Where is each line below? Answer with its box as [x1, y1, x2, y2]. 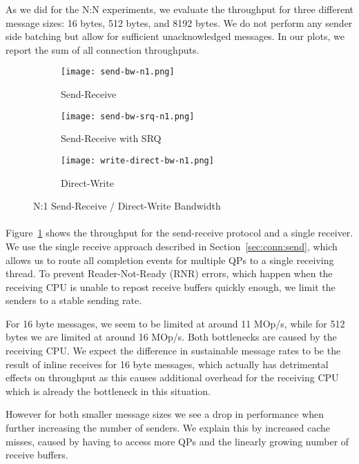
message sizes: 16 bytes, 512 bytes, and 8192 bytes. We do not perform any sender [6, 15, 353, 30]
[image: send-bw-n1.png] [61, 67, 175, 77]
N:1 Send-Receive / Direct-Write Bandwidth [33, 199, 221, 213]
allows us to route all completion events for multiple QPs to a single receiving [6, 252, 334, 267]
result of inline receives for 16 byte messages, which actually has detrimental [6, 356, 329, 371]
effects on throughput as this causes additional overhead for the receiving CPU [6, 370, 339, 385]
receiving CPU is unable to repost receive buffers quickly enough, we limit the [6, 279, 336, 294]
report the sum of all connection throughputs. [6, 42, 200, 57]
